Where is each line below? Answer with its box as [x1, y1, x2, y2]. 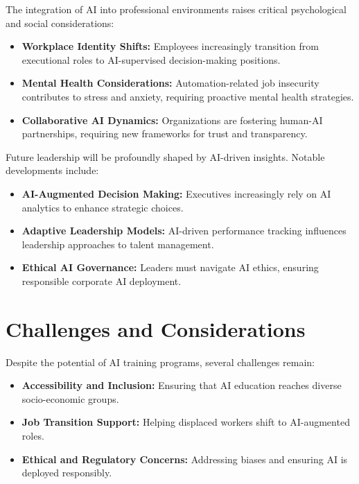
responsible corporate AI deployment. [21, 273, 182, 288]
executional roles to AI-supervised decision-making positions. [21, 52, 281, 67]
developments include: [6, 163, 99, 178]
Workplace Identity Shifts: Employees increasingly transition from [21, 39, 319, 53]
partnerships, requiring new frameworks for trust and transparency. [21, 126, 308, 141]
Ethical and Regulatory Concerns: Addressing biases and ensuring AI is [21, 451, 348, 466]
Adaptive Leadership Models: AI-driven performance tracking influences [21, 223, 347, 238]
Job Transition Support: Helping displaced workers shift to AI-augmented [21, 415, 350, 429]
